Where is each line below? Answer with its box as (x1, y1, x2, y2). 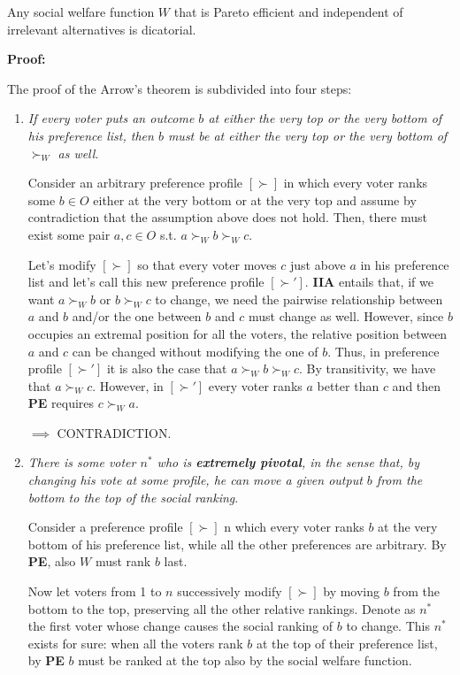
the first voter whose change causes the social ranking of (27, 617, 333, 635)
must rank (95, 552, 151, 571)
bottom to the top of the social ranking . (27, 487, 239, 506)
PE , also (27, 552, 76, 571)
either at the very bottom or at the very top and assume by (93, 190, 417, 209)
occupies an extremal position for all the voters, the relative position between (27, 324, 448, 342)
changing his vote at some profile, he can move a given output (27, 471, 363, 489)
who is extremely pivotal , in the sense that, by (157, 453, 420, 472)
